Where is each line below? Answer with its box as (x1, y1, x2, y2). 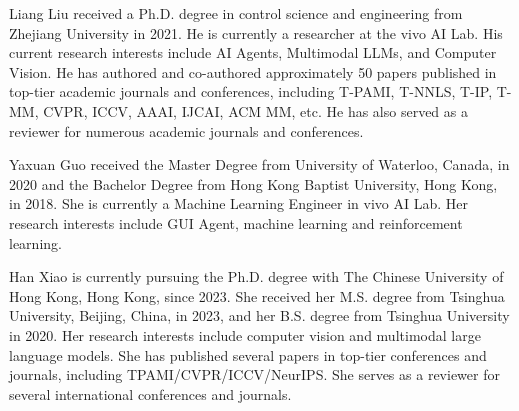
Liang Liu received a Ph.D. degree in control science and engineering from (9, 3, 463, 23)
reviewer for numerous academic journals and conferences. (9, 120, 364, 141)
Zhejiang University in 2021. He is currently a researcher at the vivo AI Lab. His (9, 22, 503, 43)
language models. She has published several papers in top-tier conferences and (9, 344, 487, 365)
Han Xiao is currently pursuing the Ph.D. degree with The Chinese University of (9, 266, 504, 287)
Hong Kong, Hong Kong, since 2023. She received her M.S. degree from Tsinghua (9, 285, 505, 306)
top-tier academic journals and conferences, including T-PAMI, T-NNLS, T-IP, (9, 81, 493, 102)
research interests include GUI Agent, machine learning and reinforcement (9, 212, 463, 233)
